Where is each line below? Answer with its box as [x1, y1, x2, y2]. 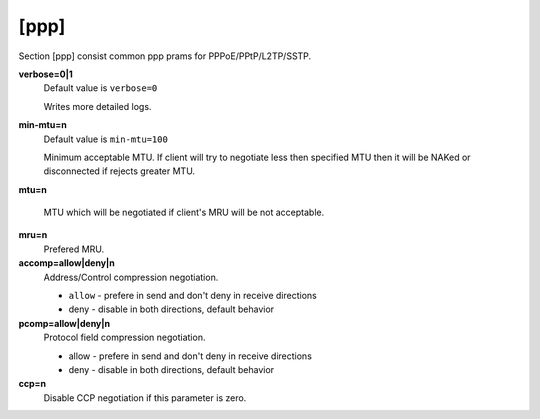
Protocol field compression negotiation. [43, 331, 206, 344]
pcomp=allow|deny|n [18, 317, 110, 329]
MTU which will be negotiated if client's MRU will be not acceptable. [43, 206, 325, 219]
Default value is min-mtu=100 [43, 133, 169, 145]
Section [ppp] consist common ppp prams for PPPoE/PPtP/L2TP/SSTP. [18, 50, 312, 62]
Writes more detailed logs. [43, 100, 152, 112]
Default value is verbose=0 [43, 82, 158, 94]
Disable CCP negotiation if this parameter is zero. [43, 391, 247, 404]
